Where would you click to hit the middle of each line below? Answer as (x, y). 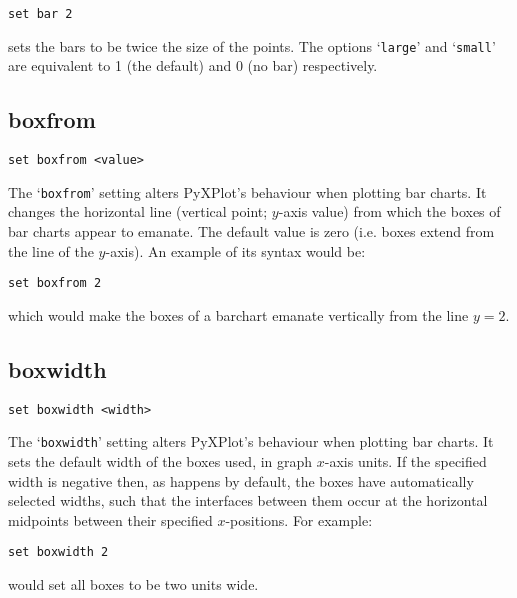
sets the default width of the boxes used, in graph (160, 460)
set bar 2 (40, 14)
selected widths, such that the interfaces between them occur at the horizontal (248, 500)
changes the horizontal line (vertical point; (138, 211)
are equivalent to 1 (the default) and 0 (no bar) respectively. (193, 65)
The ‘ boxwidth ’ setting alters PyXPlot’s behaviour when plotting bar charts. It (251, 441)
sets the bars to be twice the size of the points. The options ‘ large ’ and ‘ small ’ (252, 45)
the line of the (51, 250)
